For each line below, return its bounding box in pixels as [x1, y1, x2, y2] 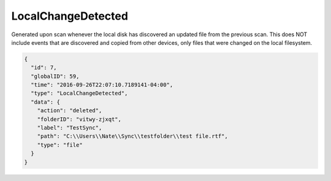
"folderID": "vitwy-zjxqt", [37, 115, 122, 123]
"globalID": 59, [31, 72, 80, 80]
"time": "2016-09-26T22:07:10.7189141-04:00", [31, 82, 173, 88]
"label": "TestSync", [37, 125, 102, 131]
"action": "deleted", [37, 107, 102, 114]
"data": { [31, 98, 61, 106]
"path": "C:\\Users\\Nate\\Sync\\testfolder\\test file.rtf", [37, 133, 228, 140]
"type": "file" [37, 141, 83, 148]
